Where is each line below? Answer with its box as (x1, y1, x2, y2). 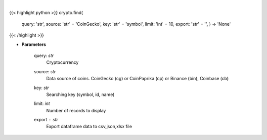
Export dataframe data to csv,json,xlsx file (46, 124, 132, 130)
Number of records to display (46, 107, 106, 113)
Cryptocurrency (46, 59, 79, 65)
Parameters (21, 41, 46, 47)
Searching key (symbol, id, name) (46, 92, 115, 97)
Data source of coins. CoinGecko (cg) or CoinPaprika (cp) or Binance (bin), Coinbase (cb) (46, 76, 229, 82)
